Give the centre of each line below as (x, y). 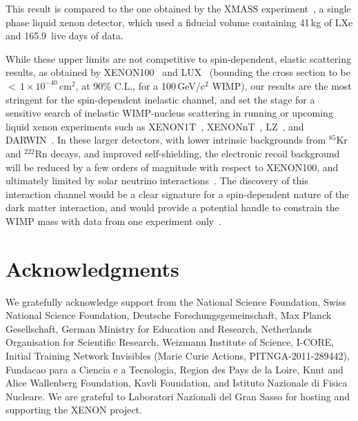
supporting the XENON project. (74, 410)
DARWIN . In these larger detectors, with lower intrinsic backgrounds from (166, 140)
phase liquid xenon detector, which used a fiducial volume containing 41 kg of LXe (179, 22)
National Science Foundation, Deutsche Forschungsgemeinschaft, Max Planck (169, 315)
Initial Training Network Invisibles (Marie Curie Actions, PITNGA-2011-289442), (178, 355)
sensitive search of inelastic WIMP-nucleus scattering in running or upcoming (169, 113)
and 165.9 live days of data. (64, 36)
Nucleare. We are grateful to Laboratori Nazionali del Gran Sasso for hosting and (178, 396)
